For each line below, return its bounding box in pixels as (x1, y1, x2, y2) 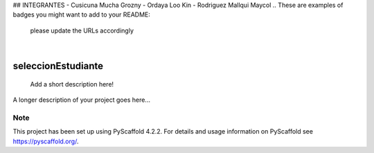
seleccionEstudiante (12, 60, 104, 72)
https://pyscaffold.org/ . (12, 137, 79, 145)
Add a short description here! (30, 80, 114, 88)
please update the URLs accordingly (30, 26, 134, 35)
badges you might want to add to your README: (12, 10, 150, 19)
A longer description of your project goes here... (12, 96, 150, 104)
